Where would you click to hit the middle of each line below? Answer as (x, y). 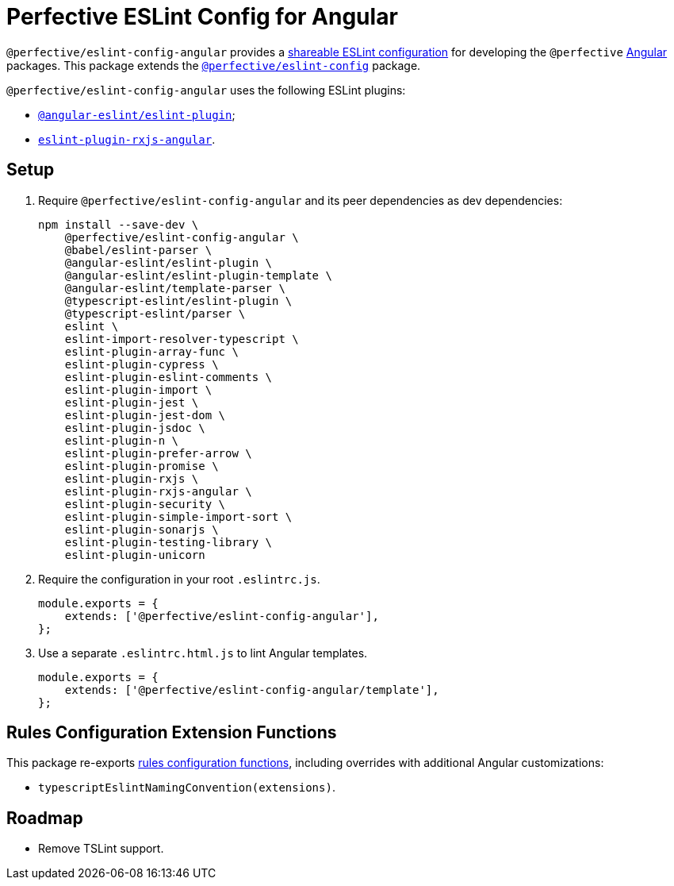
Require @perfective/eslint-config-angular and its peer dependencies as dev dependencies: (301, 200)
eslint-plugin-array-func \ (151, 351)
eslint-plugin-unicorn (135, 555)
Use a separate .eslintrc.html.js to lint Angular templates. (203, 653)
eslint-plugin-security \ (145, 504)
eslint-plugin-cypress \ (142, 364)
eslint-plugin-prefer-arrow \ (158, 453)
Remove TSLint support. (101, 849)
